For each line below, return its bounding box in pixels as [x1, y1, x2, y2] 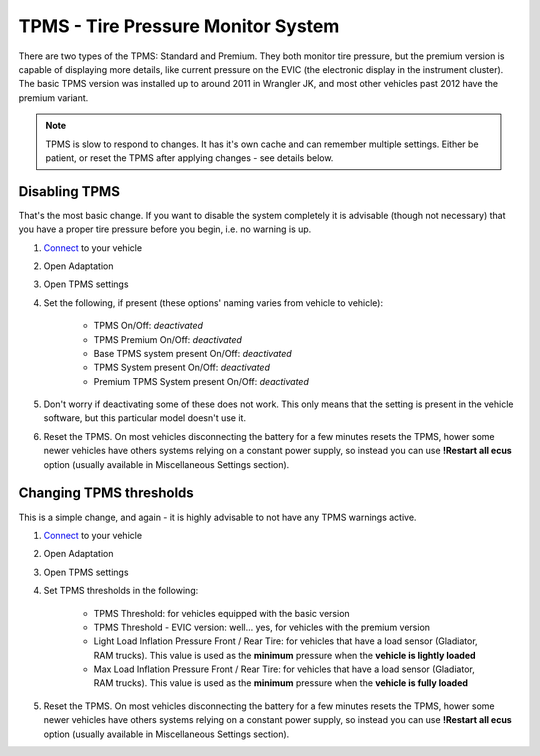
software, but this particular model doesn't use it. [43, 412, 247, 424]
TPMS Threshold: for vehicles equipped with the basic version [93, 607, 350, 619]
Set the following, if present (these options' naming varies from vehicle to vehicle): [43, 296, 384, 309]
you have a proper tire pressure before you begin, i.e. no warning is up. [18, 223, 312, 235]
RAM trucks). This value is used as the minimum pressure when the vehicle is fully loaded [93, 677, 469, 689]
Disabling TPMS [18, 183, 120, 200]
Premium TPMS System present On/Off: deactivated [93, 375, 310, 387]
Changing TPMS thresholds [18, 485, 194, 502]
